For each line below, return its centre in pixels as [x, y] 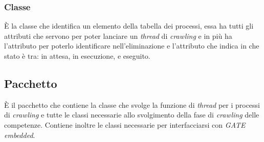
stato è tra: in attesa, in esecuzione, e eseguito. [77, 56]
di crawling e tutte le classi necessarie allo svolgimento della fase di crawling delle [132, 115]
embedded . [20, 135]
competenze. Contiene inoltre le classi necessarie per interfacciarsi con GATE [125, 124]
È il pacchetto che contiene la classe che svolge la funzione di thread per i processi [132, 104]
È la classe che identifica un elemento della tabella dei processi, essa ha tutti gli [129, 26]
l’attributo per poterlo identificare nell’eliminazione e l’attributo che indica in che [132, 46]
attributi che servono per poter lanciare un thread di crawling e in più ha [118, 35]
